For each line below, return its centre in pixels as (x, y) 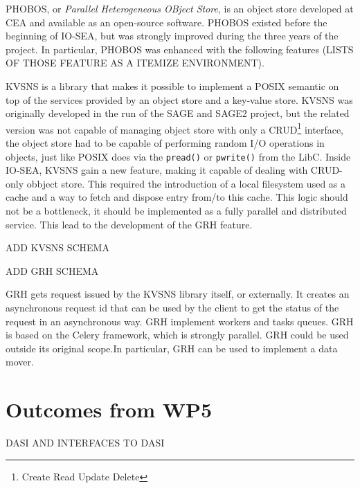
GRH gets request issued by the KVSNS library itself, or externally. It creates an (178, 294)
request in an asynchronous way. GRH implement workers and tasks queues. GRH (180, 321)
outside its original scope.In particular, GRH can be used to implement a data (172, 348)
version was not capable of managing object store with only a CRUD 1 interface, (175, 128)
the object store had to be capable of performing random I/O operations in (165, 143)
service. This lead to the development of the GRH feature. (129, 224)
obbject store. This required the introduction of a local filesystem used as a (186, 183)
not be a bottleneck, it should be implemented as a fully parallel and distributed (176, 211)
